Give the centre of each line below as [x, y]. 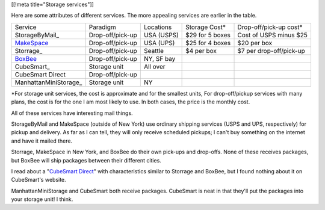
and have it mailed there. [42, 141]
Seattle [154, 51]
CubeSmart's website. [39, 180]
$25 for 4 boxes [208, 43]
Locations [158, 27]
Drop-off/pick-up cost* [270, 27]
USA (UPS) [159, 43]
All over [154, 66]
